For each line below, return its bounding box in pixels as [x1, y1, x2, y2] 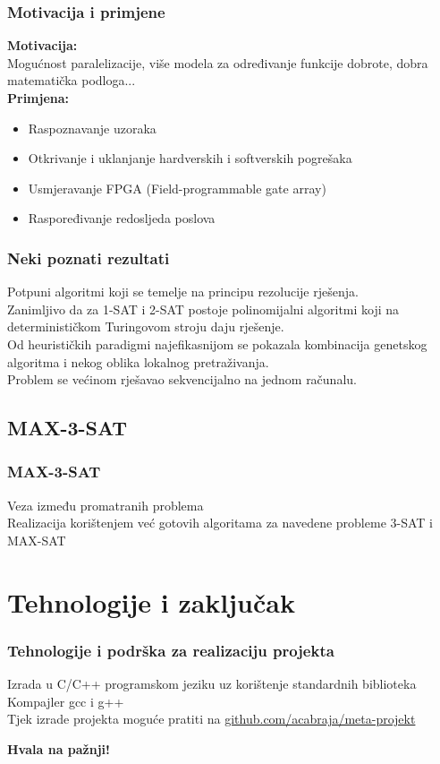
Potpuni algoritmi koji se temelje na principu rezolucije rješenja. [7, 282, 359, 301]
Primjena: [7, 89, 70, 107]
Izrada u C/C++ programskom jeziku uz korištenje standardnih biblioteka [7, 674, 417, 693]
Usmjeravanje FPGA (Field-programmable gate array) [28, 178, 326, 197]
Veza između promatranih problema [7, 495, 204, 514]
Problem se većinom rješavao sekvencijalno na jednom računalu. [7, 370, 357, 389]
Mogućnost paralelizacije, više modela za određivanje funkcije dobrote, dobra [7, 53, 428, 72]
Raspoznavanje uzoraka [28, 118, 157, 137]
